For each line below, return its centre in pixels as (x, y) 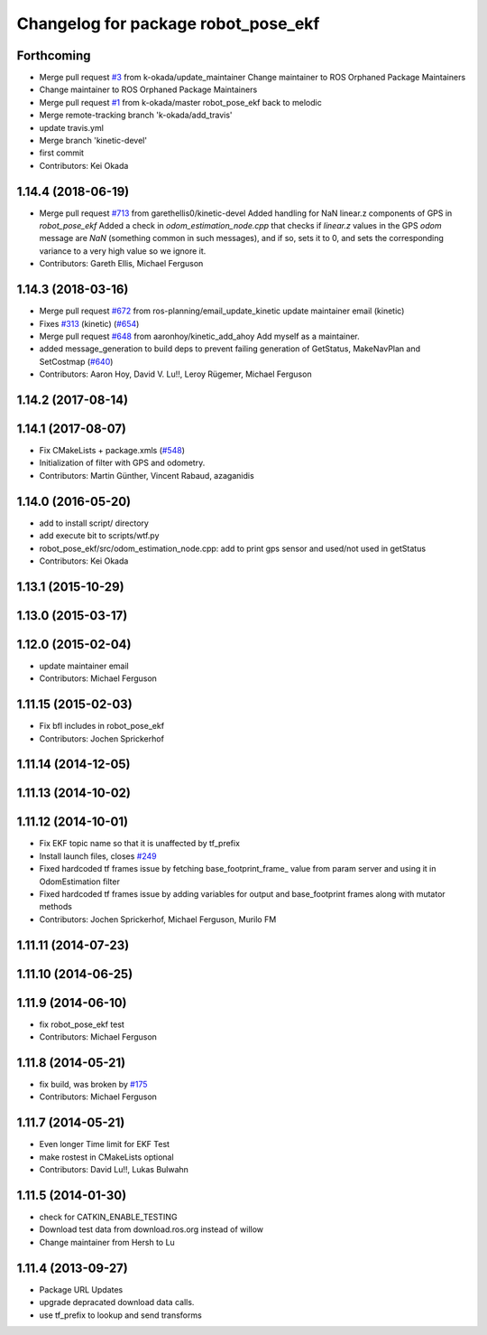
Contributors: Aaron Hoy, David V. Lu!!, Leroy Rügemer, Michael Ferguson (175, 374)
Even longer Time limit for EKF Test (105, 1144)
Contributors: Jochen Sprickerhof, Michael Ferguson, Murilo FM (158, 919)
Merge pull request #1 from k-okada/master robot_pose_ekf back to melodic (180, 102)
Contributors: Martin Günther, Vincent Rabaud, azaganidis (147, 475)
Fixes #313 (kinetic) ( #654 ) (89, 323)
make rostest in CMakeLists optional (107, 1157)
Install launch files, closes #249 (98, 856)
